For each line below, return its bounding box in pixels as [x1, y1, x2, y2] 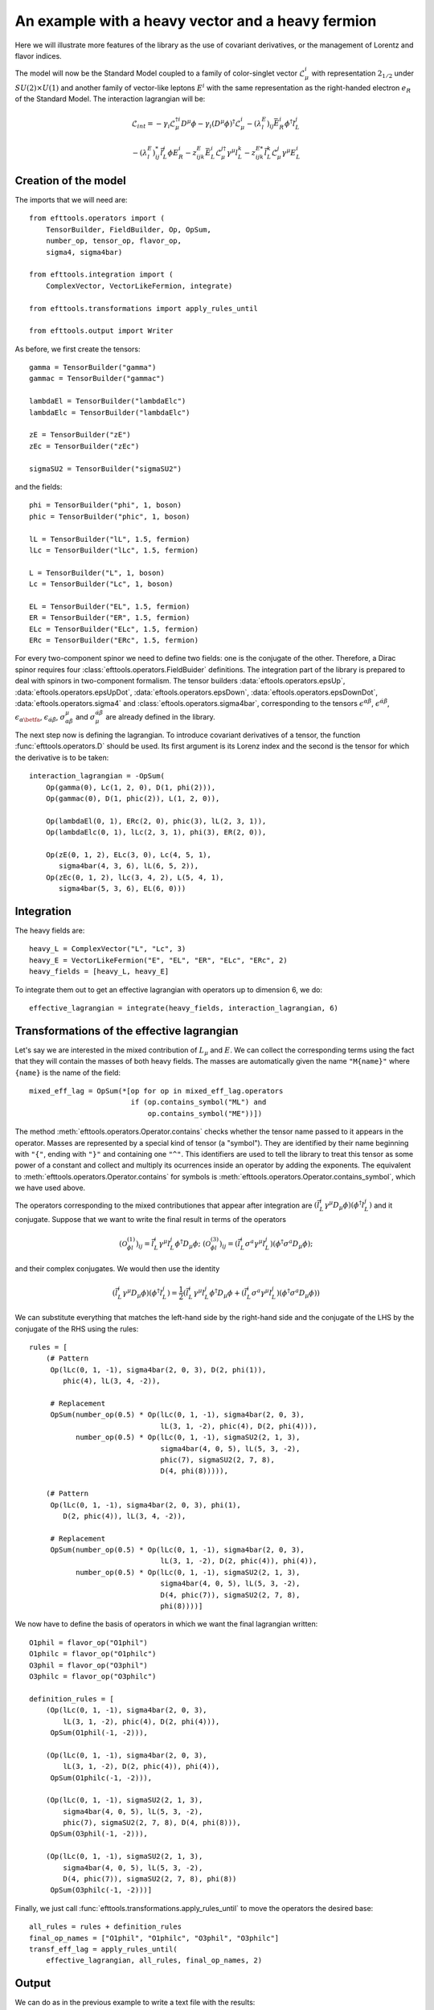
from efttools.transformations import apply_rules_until [29, 304, 259, 313]
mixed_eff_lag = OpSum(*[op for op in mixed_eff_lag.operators [29, 1086, 284, 1096]
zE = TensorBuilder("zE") [29, 430, 132, 440]
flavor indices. [14, 51, 62, 60]
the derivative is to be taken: [14, 753, 109, 762]
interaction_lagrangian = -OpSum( [29, 772, 165, 781]
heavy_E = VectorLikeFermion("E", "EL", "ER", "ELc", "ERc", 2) [29, 955, 289, 965]
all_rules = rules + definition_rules [29, 1922, 182, 1931]
